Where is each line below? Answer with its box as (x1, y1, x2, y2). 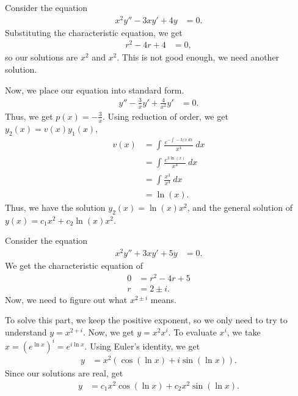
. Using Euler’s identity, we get (84, 339, 200, 352)
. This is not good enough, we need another (117, 51, 280, 64)
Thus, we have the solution (5, 200, 106, 213)
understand (5, 325, 47, 338)
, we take (227, 325, 261, 338)
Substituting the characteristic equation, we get (5, 26, 183, 38)
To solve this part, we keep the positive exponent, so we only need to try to (5, 313, 288, 326)
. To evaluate (168, 325, 217, 338)
